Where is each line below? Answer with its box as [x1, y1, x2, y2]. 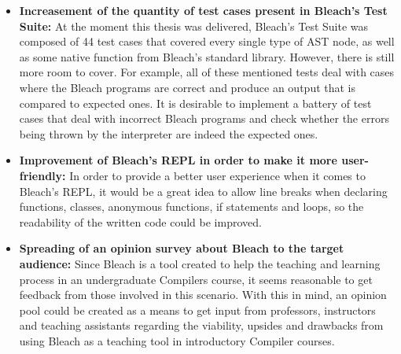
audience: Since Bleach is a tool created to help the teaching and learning [19, 255, 381, 271]
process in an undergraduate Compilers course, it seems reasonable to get [19, 271, 373, 287]
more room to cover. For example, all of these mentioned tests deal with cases [19, 64, 395, 80]
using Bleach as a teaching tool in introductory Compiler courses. [19, 332, 335, 348]
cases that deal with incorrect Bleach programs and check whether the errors [19, 110, 389, 127]
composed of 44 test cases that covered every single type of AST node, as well [19, 33, 395, 50]
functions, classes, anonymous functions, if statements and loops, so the [19, 198, 364, 215]
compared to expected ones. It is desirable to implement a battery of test [19, 94, 372, 111]
